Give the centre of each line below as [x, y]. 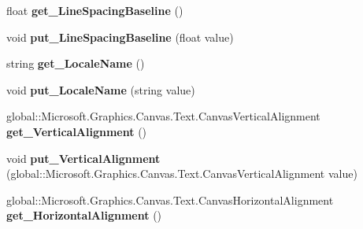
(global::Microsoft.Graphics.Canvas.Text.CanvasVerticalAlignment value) [182, 174]
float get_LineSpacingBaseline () [95, 10]
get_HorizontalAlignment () [84, 215]
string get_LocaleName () [76, 63]
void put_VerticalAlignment [83, 158]
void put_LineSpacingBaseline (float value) [120, 37]
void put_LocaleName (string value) [101, 89]
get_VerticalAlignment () [77, 131]
